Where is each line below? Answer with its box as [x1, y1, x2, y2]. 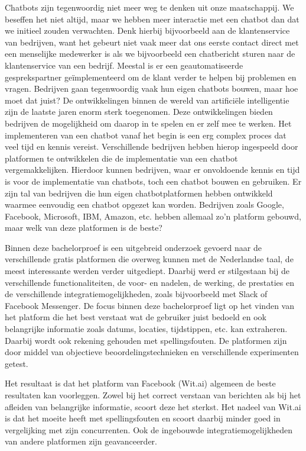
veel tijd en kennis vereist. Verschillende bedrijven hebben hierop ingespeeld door [5, 140, 298, 153]
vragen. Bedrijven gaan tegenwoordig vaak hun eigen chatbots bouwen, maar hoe [5, 82, 298, 95]
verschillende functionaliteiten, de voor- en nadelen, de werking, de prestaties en [5, 276, 294, 288]
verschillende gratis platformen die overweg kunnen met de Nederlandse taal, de [5, 253, 294, 265]
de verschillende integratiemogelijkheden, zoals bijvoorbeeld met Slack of [5, 288, 268, 300]
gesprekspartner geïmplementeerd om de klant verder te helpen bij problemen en [5, 70, 297, 83]
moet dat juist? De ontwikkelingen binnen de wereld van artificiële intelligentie [5, 94, 289, 106]
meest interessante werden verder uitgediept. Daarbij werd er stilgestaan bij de [5, 265, 289, 277]
